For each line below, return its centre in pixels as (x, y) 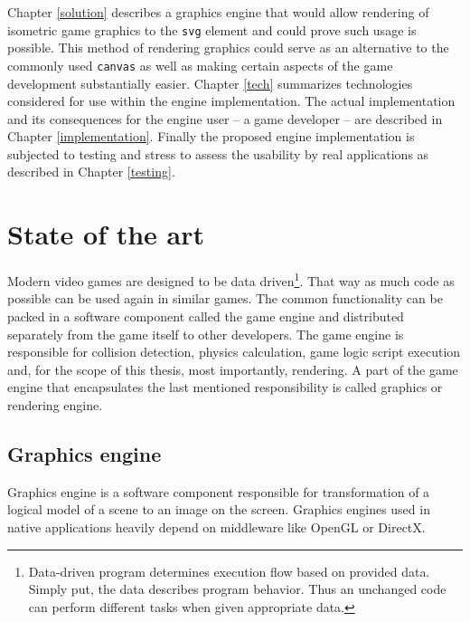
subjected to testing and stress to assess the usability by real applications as (218, 153)
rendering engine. (55, 405)
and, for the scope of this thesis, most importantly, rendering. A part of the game (233, 369)
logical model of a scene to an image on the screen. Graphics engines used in (219, 509)
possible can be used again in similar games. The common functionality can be (225, 298)
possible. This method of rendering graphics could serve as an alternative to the (228, 48)
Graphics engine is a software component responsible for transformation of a (219, 491)
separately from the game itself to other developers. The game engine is (206, 334)
